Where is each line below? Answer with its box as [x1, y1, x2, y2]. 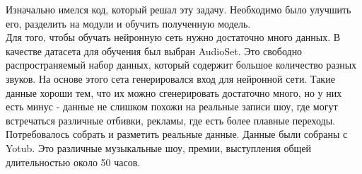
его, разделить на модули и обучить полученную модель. [6, 16, 251, 30]
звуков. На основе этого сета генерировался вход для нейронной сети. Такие [6, 71, 335, 86]
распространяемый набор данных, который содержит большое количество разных [6, 57, 357, 72]
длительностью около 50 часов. [6, 154, 141, 169]
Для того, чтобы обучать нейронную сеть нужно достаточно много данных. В [6, 30, 341, 45]
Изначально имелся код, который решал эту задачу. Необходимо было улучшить [6, 2, 351, 16]
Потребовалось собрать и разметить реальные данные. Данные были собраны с [6, 127, 348, 141]
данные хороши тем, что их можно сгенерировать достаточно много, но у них [6, 85, 342, 100]
